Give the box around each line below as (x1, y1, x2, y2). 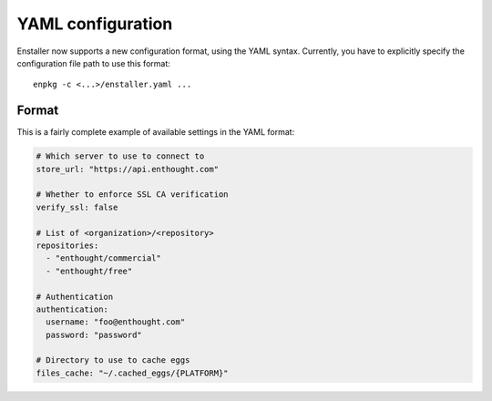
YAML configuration (16, 14, 173, 34)
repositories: (36, 240, 99, 251)
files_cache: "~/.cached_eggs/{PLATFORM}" (36, 367, 229, 378)
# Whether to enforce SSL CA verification (36, 190, 229, 200)
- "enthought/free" (46, 265, 133, 276)
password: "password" (46, 329, 143, 340)
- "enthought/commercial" (46, 253, 161, 263)
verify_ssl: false (36, 201, 118, 212)
